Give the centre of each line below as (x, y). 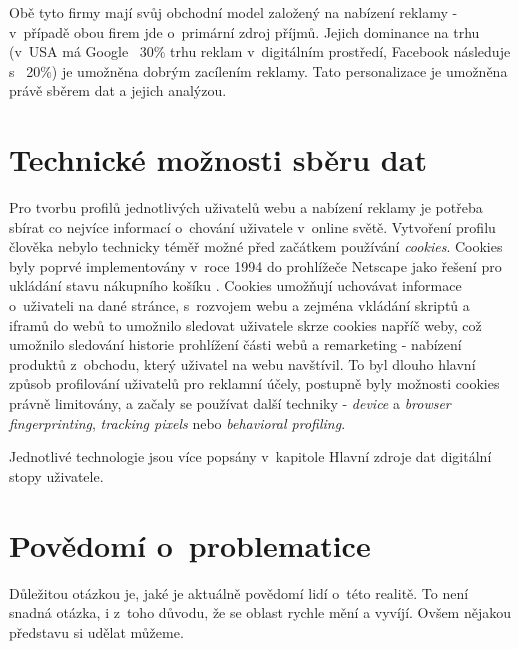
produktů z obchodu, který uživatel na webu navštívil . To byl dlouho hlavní (242, 363)
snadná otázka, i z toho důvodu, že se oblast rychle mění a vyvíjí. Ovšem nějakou (260, 612)
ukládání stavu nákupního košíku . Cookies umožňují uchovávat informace (235, 285)
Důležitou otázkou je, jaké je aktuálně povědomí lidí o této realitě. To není (239, 592)
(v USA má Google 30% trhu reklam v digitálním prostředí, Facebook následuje (260, 51)
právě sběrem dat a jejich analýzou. (118, 90)
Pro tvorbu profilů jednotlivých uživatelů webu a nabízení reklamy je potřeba (246, 207)
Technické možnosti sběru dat (218, 159)
